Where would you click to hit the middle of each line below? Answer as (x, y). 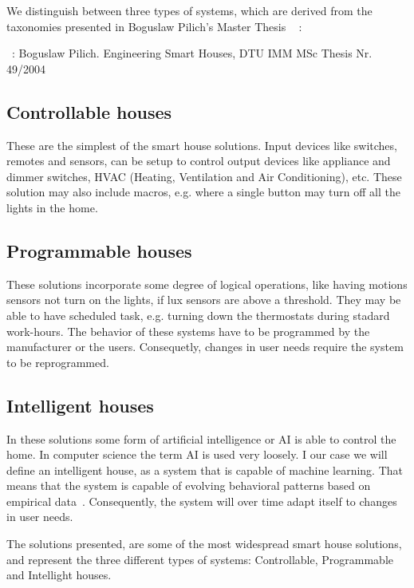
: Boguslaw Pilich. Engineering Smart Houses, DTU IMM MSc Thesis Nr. (192, 53)
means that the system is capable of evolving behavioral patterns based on (189, 485)
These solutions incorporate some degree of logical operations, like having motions (207, 284)
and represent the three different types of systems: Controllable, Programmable (200, 559)
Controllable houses (89, 111)
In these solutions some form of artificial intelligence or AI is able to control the (201, 438)
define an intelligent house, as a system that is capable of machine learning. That (205, 470)
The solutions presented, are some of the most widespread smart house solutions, (204, 544)
